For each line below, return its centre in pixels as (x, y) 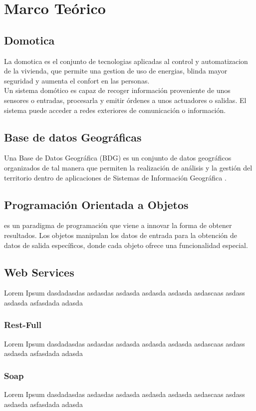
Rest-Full (23, 325)
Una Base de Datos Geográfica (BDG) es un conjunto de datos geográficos (118, 158)
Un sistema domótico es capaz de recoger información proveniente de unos (117, 90)
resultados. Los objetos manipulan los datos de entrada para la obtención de (121, 235)
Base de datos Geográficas (73, 137)
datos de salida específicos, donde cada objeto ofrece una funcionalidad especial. (126, 245)
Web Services (39, 272)
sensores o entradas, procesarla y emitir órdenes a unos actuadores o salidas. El (125, 100)
